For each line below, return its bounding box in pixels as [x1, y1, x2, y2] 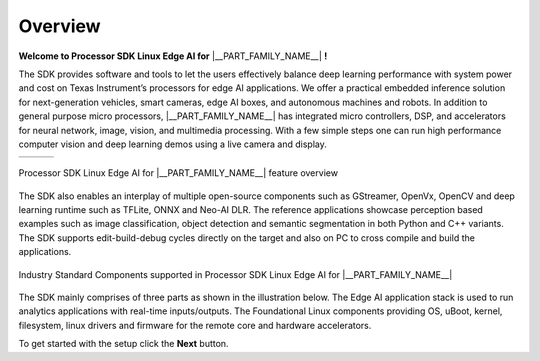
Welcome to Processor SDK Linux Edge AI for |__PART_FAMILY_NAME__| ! [18, 50, 328, 62]
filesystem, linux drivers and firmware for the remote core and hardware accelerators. [18, 319, 372, 331]
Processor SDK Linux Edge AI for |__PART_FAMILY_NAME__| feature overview [18, 167, 339, 179]
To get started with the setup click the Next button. [18, 338, 229, 350]
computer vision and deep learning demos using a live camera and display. [18, 138, 327, 150]
